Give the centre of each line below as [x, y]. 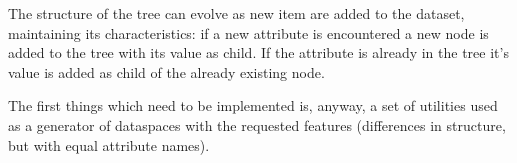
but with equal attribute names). [109, 144]
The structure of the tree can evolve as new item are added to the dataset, [236, 13]
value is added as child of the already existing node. [166, 71]
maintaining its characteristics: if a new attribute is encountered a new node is [248, 32]
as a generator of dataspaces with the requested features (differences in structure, [257, 124]
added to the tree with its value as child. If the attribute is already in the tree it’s [258, 52]
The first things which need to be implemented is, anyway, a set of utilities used [253, 105]
